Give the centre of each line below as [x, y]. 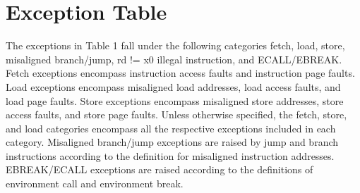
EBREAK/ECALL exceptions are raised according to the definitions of [160, 169]
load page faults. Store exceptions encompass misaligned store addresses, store [175, 100]
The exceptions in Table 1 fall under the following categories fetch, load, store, [175, 45]
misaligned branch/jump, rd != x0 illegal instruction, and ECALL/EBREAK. [174, 59]
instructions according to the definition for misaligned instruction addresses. [170, 155]
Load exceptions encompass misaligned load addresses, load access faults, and [173, 86]
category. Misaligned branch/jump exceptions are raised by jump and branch [172, 142]
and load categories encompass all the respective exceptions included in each [171, 128]
